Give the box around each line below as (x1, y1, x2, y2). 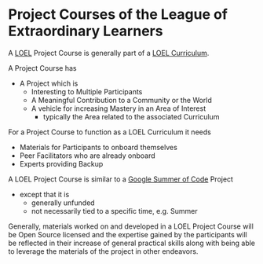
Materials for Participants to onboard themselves (19, 142, 178, 152)
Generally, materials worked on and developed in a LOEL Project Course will (8, 222, 254, 231)
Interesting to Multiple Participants (31, 86, 143, 96)
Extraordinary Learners (8, 22, 163, 40)
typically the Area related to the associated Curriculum (42, 112, 220, 121)
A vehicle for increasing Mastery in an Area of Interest (31, 104, 206, 113)
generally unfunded (31, 198, 96, 207)
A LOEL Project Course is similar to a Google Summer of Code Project (8, 174, 234, 184)
